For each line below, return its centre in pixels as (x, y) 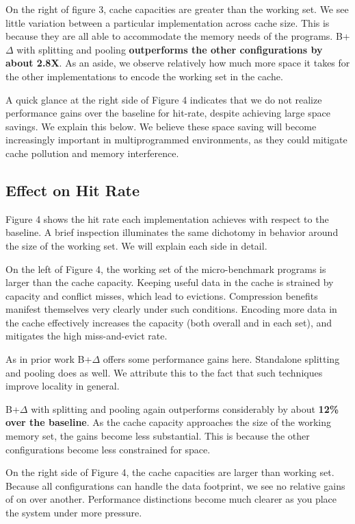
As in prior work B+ (49, 359)
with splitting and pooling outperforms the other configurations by (170, 49)
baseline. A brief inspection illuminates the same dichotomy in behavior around (172, 232)
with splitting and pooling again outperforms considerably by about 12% (185, 408)
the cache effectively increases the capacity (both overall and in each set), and (169, 322)
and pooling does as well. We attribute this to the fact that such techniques (164, 372)
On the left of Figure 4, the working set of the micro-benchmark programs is (166, 269)
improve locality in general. (63, 386)
